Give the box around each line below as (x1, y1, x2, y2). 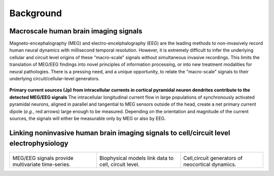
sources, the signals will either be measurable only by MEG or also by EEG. (9, 115, 166, 121)
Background (9, 8, 62, 19)
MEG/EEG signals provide (12, 155, 74, 162)
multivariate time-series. (12, 161, 71, 168)
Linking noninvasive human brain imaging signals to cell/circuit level (9, 128, 230, 137)
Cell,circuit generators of (183, 155, 243, 162)
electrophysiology (9, 139, 68, 148)
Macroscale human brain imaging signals (9, 27, 143, 35)
